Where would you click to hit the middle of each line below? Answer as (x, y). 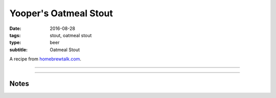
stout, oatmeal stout (71, 35)
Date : (15, 28)
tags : (15, 35)
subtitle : (19, 50)
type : (15, 43)
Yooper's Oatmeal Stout (61, 13)
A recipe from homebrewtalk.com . (45, 59)
